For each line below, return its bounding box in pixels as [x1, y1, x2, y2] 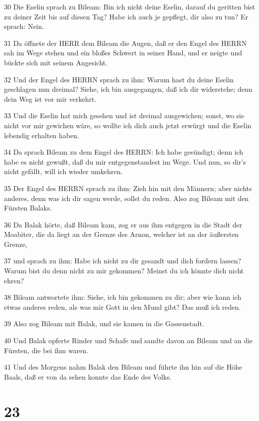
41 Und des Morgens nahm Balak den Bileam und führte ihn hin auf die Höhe [4, 362, 243, 372]
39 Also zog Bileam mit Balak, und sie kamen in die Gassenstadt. [4, 318, 204, 329]
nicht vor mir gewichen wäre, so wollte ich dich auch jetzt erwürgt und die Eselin [4, 120, 252, 130]
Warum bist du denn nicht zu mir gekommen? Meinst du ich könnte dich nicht [4, 265, 244, 276]
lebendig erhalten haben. [4, 130, 79, 140]
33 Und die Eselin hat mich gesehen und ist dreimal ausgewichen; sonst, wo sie [4, 110, 245, 121]
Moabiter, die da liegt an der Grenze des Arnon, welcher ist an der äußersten [4, 229, 239, 239]
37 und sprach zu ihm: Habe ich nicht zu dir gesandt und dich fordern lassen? [4, 255, 242, 266]
